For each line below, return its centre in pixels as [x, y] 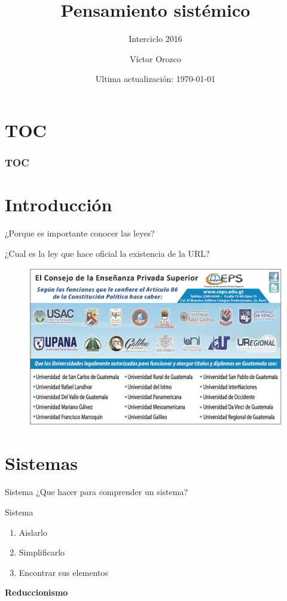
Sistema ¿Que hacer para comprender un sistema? [97, 492]
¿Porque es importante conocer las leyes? [80, 233]
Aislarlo [33, 532]
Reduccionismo [36, 592]
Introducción [59, 204]
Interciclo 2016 [155, 39]
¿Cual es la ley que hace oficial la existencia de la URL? [107, 253]
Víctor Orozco [155, 58]
